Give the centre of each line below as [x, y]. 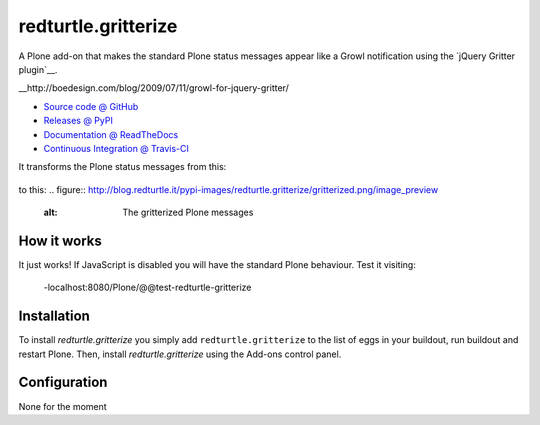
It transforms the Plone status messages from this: [122, 167]
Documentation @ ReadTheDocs [111, 134]
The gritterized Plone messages [188, 212]
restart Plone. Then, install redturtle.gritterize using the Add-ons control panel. [180, 354]
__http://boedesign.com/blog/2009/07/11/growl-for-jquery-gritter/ [153, 88]
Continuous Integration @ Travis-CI [116, 148]
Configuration [63, 382]
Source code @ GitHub [91, 106]
